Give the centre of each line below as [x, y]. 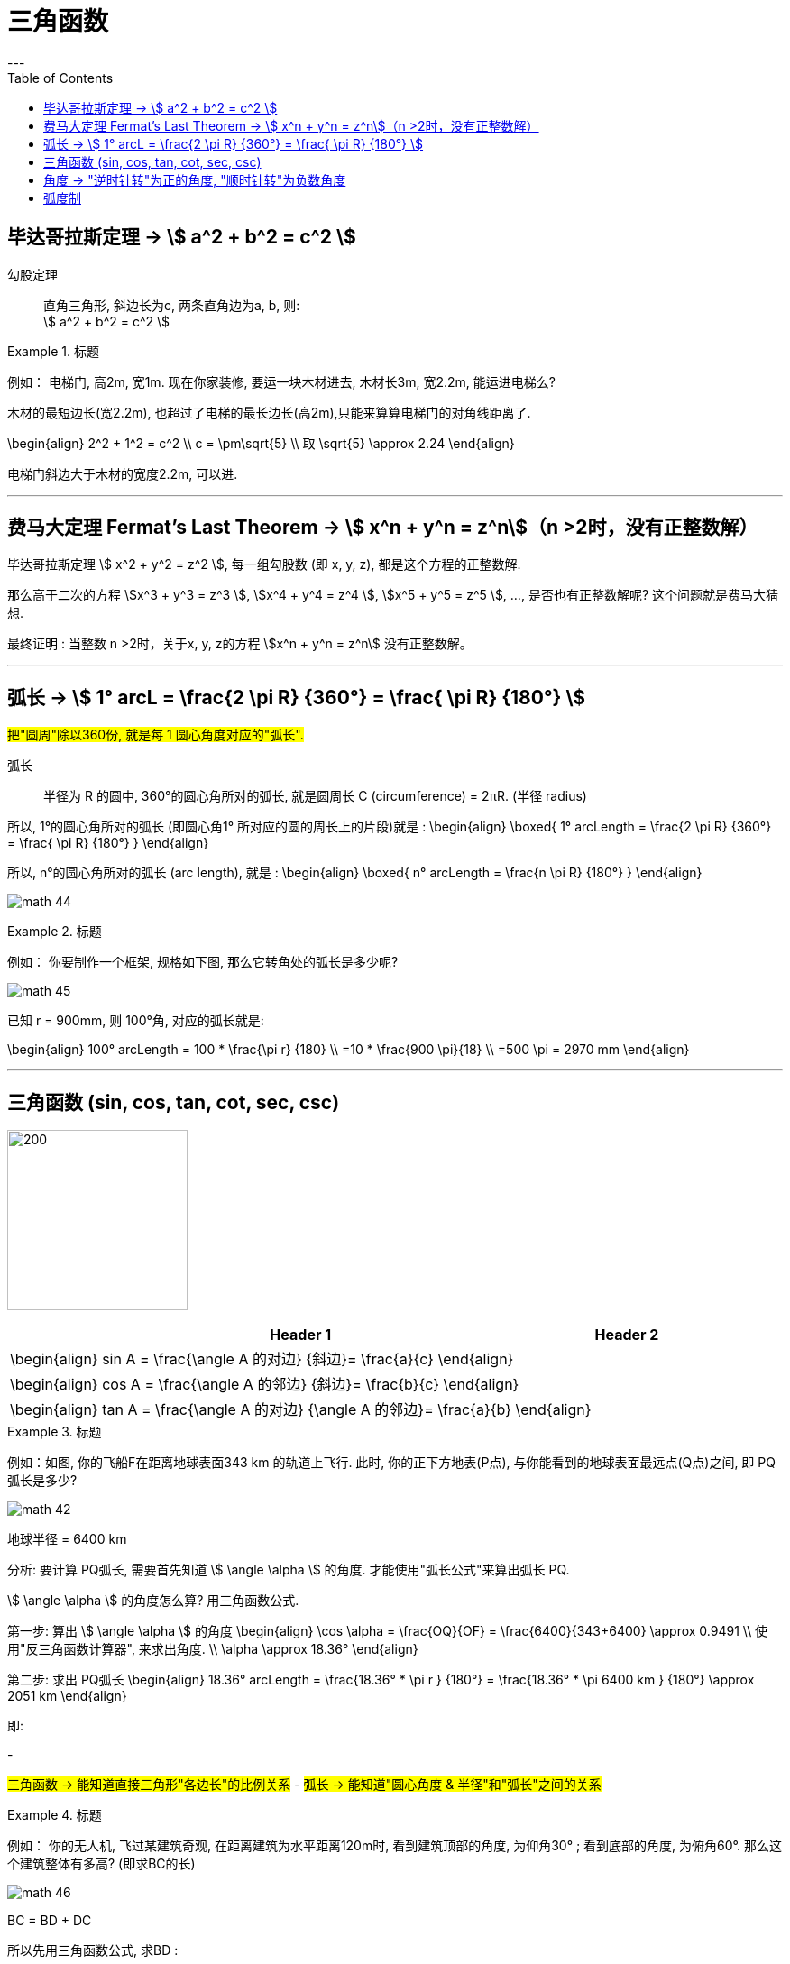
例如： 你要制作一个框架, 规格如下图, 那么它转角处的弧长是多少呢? [203, 962]
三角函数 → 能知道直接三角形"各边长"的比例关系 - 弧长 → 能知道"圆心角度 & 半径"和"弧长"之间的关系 [304, 1785]
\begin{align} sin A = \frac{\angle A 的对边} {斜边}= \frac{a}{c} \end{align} [262, 1359]
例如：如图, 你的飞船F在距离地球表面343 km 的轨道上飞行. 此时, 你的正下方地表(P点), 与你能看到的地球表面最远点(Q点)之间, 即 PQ [391, 1463]
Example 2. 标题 [55, 932]
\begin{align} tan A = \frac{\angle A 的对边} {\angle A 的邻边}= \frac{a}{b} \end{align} [301, 1410]
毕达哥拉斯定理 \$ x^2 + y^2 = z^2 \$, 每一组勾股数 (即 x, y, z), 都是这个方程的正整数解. [264, 564]
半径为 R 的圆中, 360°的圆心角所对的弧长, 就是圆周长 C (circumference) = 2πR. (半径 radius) [315, 796]
